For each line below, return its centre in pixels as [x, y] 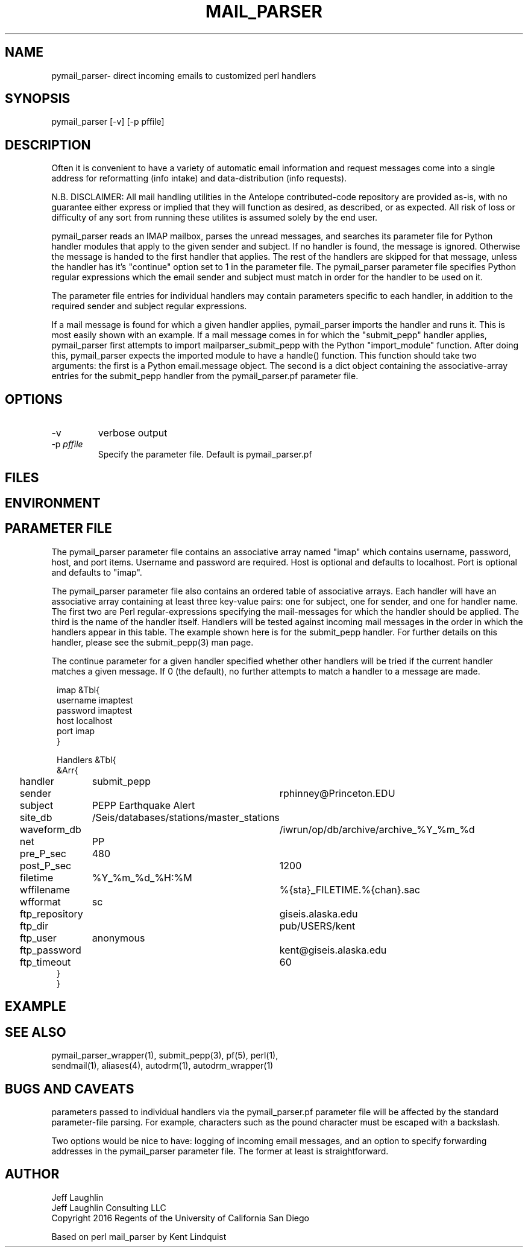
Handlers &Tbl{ [86, 760]
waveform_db [50, 829]
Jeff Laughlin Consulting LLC [109, 1207]
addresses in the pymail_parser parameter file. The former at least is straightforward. [220, 1151]
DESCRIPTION [48, 145]
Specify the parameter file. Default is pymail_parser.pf [205, 455]
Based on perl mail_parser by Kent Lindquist [139, 1236]
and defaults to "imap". [97, 572]
